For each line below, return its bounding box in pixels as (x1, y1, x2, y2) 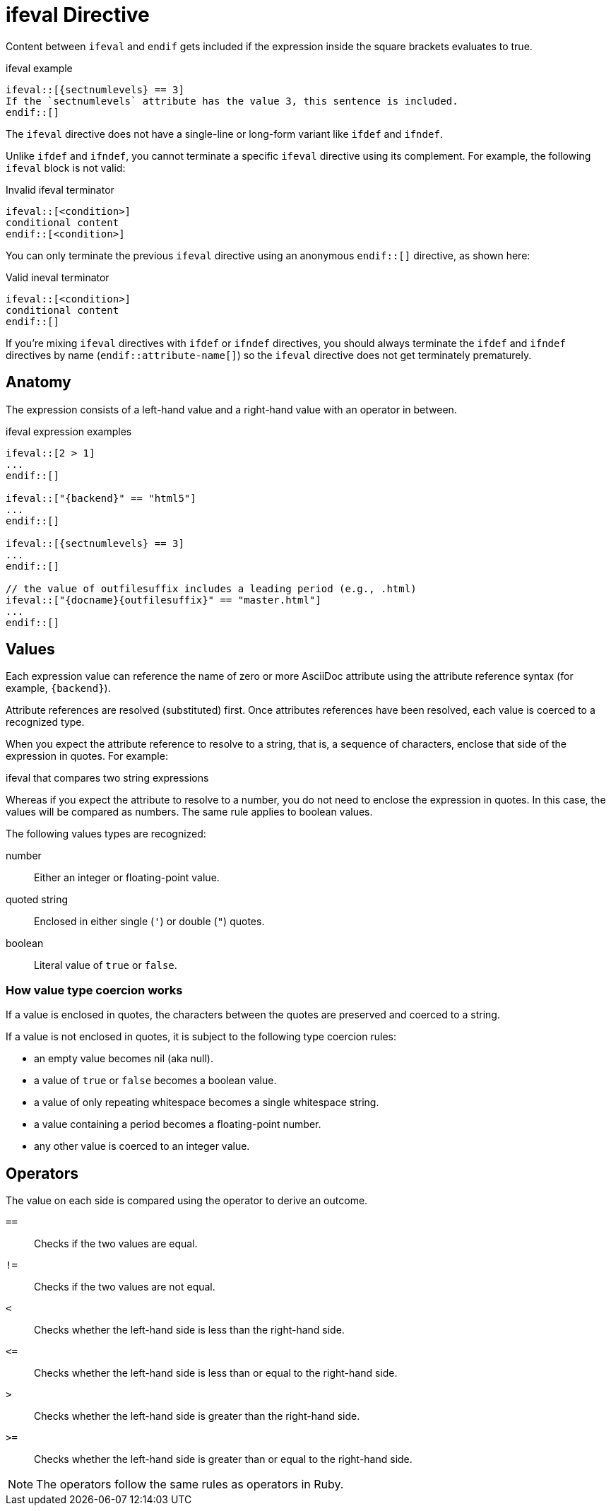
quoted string (6, 893, 68, 906)
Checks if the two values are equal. (34, 1237, 198, 1250)
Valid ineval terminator (6, 271, 109, 283)
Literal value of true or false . (34, 959, 177, 972)
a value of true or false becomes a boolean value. (34, 1074, 277, 1087)
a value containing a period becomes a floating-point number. (34, 1118, 321, 1131)
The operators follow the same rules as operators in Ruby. (36, 1477, 344, 1492)
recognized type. (6, 716, 85, 729)
